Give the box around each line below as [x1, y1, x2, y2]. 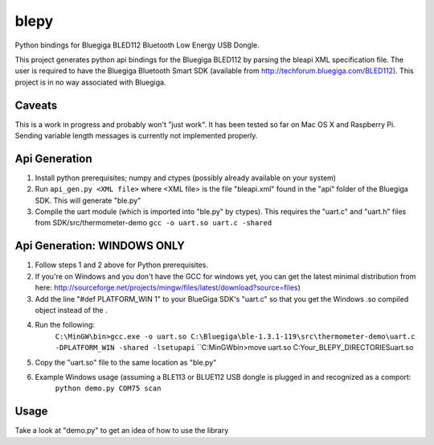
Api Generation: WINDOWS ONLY [14, 239, 185, 253]
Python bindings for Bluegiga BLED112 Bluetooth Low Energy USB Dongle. [14, 40, 260, 50]
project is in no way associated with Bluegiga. [14, 77, 166, 87]
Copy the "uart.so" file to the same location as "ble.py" [35, 357, 217, 367]
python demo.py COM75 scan [55, 384, 162, 393]
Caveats [14, 98, 58, 112]
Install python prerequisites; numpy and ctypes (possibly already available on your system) [35, 173, 337, 183]
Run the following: [35, 320, 96, 330]
